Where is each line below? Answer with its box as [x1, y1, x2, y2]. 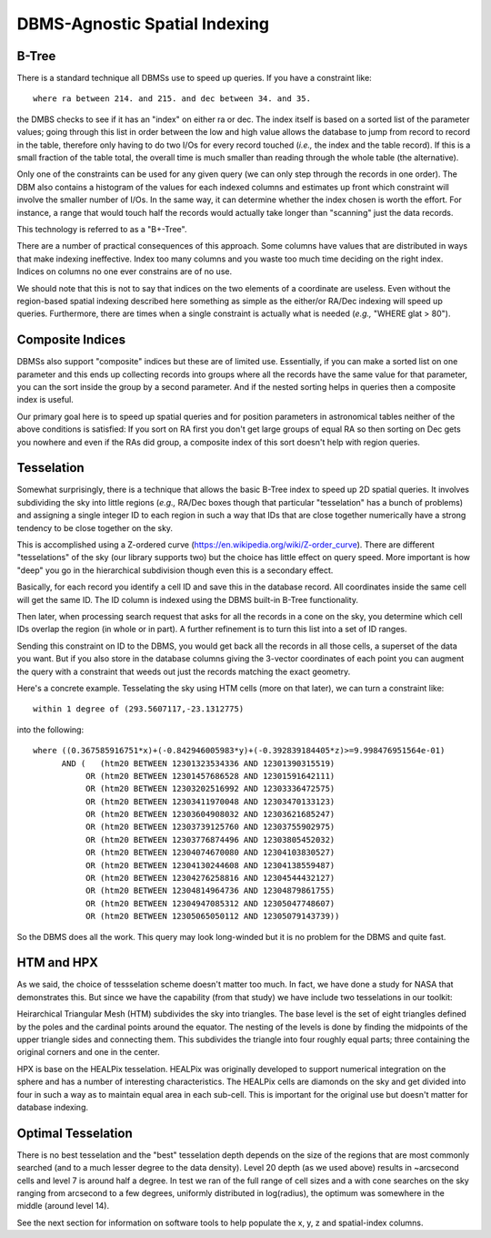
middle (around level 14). [16, 1201, 109, 1212]
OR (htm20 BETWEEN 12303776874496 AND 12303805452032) [85, 834, 336, 844]
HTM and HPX [16, 955, 99, 970]
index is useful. [16, 394, 75, 405]
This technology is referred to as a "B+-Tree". [16, 223, 187, 234]
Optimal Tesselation [16, 1125, 133, 1141]
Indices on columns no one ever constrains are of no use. [16, 266, 232, 277]
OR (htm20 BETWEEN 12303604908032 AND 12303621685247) [85, 809, 336, 820]
